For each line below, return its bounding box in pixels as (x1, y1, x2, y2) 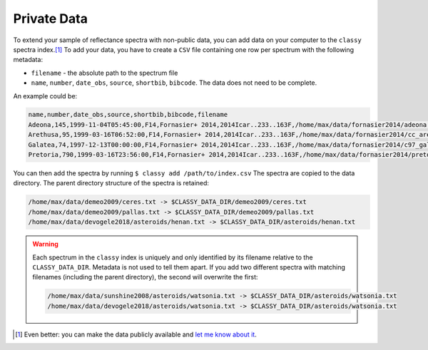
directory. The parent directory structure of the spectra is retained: (13, 179, 210, 187)
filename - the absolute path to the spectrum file (31, 68, 178, 77)
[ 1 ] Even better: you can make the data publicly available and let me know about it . (15, 330, 257, 339)
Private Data (13, 11, 88, 26)
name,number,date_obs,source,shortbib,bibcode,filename (28, 110, 228, 119)
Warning (32, 240, 58, 249)
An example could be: (13, 91, 78, 100)
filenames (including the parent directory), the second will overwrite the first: (32, 273, 258, 282)
